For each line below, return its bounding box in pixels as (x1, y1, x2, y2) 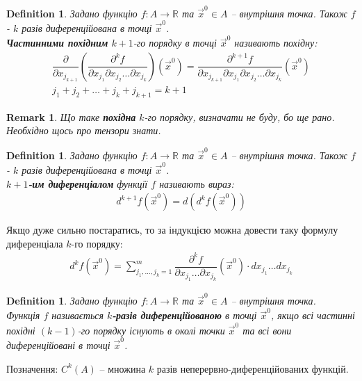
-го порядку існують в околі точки (77, 323, 225, 337)
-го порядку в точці (133, 35, 217, 50)
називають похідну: (234, 35, 318, 50)
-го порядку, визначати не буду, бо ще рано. (144, 109, 335, 124)
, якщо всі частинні (270, 308, 355, 323)
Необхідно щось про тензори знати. (6, 123, 161, 138)
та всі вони (242, 323, 292, 337)
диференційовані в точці (6, 338, 110, 352)
